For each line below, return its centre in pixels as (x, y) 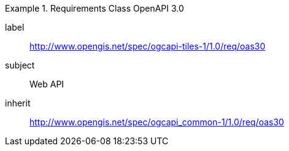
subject (20, 65)
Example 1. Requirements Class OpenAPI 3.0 (94, 8)
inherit (18, 103)
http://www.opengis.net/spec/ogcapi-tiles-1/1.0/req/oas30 (148, 46)
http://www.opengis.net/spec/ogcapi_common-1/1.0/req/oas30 (157, 122)
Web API (47, 84)
